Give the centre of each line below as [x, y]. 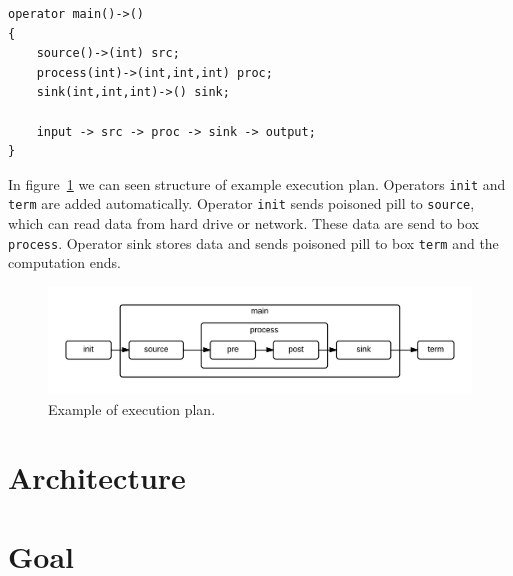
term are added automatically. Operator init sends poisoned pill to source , [241, 203]
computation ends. [64, 262]
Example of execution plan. [132, 408]
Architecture [97, 477]
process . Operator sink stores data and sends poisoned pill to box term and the [253, 242]
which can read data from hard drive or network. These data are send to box [243, 223]
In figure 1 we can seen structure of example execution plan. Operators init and [257, 183]
